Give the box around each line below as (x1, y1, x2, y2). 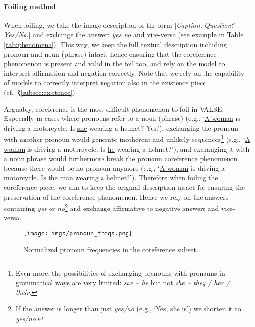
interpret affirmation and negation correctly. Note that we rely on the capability (4, 68, 245, 78)
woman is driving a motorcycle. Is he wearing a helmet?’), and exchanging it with (4, 143, 250, 154)
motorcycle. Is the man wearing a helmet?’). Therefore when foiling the (4, 172, 218, 183)
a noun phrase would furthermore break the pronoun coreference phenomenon (4, 153, 238, 163)
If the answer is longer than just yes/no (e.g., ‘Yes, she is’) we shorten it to (15, 304, 241, 314)
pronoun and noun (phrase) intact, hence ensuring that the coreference (4, 48, 217, 59)
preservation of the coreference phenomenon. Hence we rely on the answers (4, 191, 229, 202)
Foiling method (4, 1, 56, 11)
